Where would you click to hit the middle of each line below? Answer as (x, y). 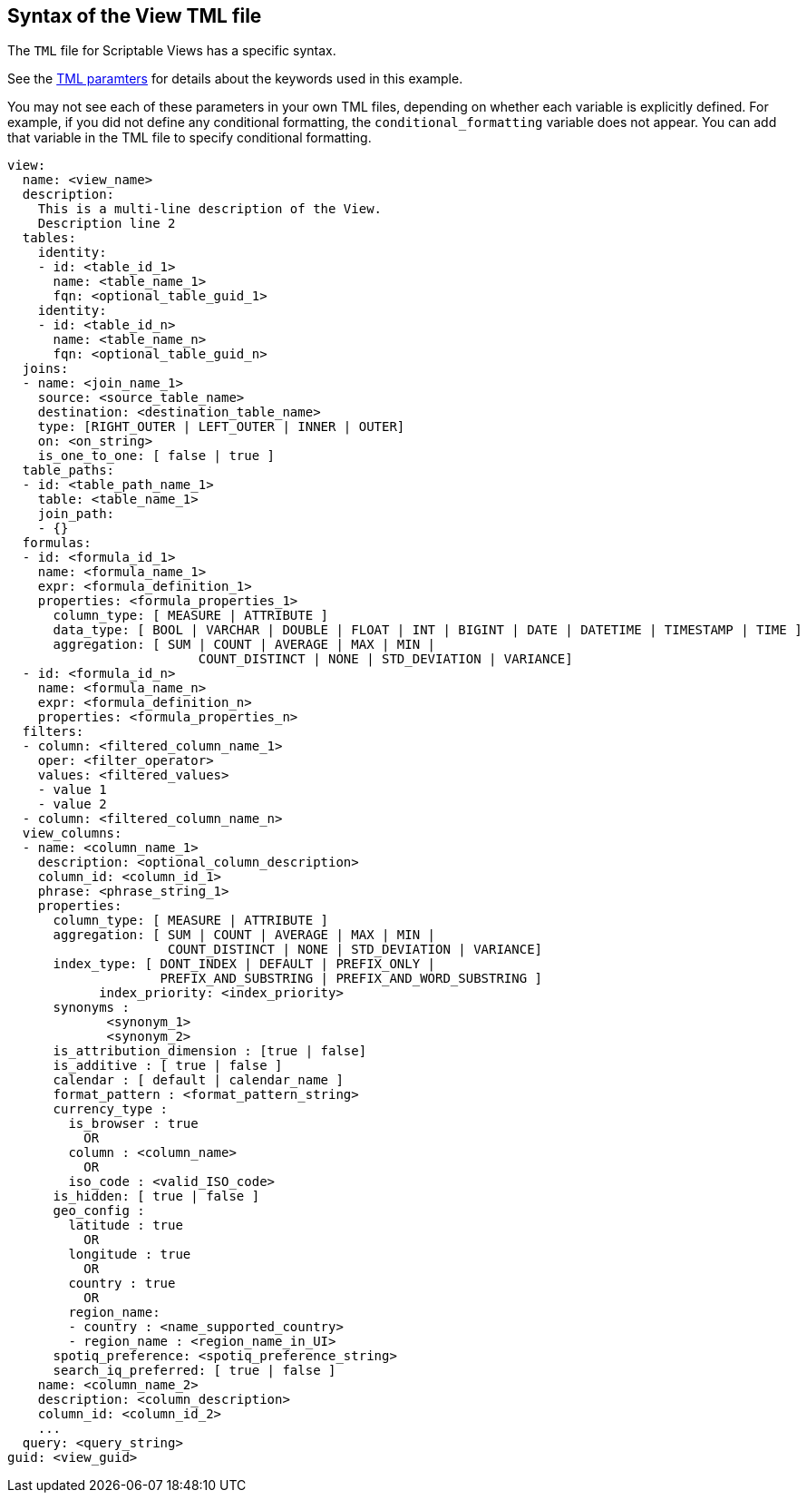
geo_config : (99, 1211)
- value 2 (72, 804)
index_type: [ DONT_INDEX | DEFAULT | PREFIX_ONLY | (244, 964)
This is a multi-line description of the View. (210, 209)
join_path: (76, 514)
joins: (45, 369)
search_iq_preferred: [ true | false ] (194, 1371)
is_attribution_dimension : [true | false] (210, 1051)
